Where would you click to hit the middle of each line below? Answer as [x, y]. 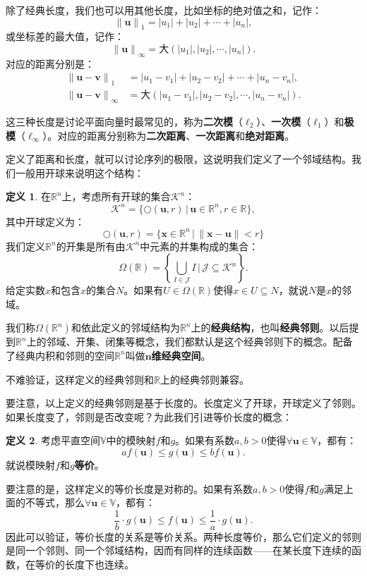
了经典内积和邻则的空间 [60, 355]
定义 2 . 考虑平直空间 [53, 440]
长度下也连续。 [99, 564]
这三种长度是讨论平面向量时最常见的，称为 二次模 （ [124, 122]
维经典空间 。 [181, 355]
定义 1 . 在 [28, 196]
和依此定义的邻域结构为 [125, 327]
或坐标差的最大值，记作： [65, 36]
